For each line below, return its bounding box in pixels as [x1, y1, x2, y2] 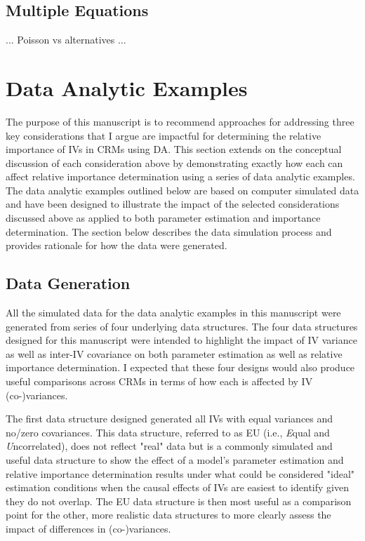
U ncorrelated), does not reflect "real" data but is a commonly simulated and [6, 439, 333, 453]
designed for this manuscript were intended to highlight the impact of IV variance [6, 333, 357, 347]
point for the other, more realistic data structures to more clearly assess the [6, 507, 331, 522]
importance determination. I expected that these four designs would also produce [6, 360, 355, 375]
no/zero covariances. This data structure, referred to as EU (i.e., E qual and [6, 425, 330, 439]
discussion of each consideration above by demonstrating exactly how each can [6, 155, 343, 170]
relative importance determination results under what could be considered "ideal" [6, 466, 355, 481]
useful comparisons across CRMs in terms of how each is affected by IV [6, 374, 313, 389]
